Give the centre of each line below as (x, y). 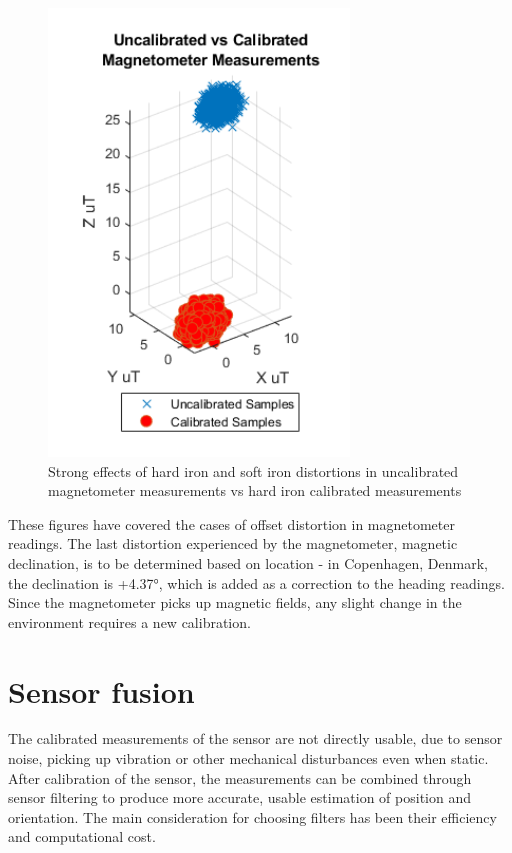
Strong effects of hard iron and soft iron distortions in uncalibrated (253, 470)
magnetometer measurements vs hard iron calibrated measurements (255, 490)
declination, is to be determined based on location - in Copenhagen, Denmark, (248, 562)
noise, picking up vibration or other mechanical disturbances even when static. (248, 758)
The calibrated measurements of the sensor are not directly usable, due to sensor (255, 738)
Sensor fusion (101, 690)
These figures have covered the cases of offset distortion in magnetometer (231, 523)
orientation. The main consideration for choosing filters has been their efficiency (252, 816)
